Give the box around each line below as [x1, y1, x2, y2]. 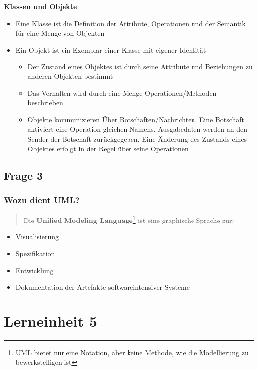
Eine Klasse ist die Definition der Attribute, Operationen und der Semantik [15, 18, 246, 28]
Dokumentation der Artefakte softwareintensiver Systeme [15, 282, 190, 292]
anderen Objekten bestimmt [27, 71, 113, 81]
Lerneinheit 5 [4, 310, 97, 331]
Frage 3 [4, 167, 43, 183]
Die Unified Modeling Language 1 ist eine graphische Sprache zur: [23, 214, 234, 225]
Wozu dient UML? [4, 193, 80, 206]
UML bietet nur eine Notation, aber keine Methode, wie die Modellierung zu [15, 347, 249, 357]
